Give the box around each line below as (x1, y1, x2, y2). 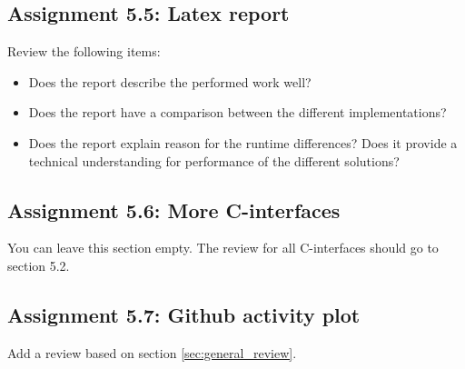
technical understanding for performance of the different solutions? (28, 151, 400, 170)
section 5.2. (7, 255, 70, 274)
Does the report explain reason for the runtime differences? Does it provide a (28, 133, 458, 152)
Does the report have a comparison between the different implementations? (28, 103, 447, 122)
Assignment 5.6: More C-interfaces (7, 195, 341, 224)
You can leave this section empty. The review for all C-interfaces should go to (7, 238, 439, 257)
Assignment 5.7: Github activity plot (7, 300, 361, 328)
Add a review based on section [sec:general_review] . (7, 343, 297, 362)
